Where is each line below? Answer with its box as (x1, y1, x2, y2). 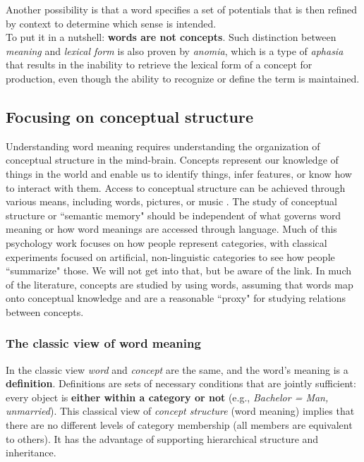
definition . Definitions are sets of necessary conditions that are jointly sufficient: (6, 376, 356, 391)
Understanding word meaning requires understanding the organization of (6, 138, 320, 153)
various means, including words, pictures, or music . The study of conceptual (6, 194, 338, 209)
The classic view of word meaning (6, 334, 201, 352)
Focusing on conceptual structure (6, 105, 253, 127)
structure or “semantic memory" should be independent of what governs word (6, 207, 341, 222)
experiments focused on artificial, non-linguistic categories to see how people (6, 249, 335, 264)
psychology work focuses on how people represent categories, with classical (6, 235, 327, 250)
